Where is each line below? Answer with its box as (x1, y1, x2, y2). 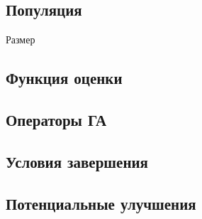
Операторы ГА (6, 108, 107, 130)
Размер (6, 32, 35, 47)
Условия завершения (6, 150, 148, 172)
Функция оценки (6, 67, 123, 89)
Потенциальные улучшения (6, 192, 196, 214)
